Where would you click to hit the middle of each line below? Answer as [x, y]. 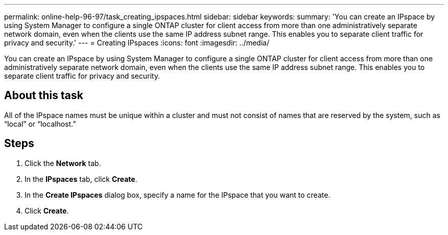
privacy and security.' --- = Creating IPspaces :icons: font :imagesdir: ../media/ [137, 43]
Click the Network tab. [63, 163]
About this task [44, 96]
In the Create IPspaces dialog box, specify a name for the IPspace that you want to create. [177, 195]
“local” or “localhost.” [40, 124]
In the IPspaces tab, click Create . [81, 179]
